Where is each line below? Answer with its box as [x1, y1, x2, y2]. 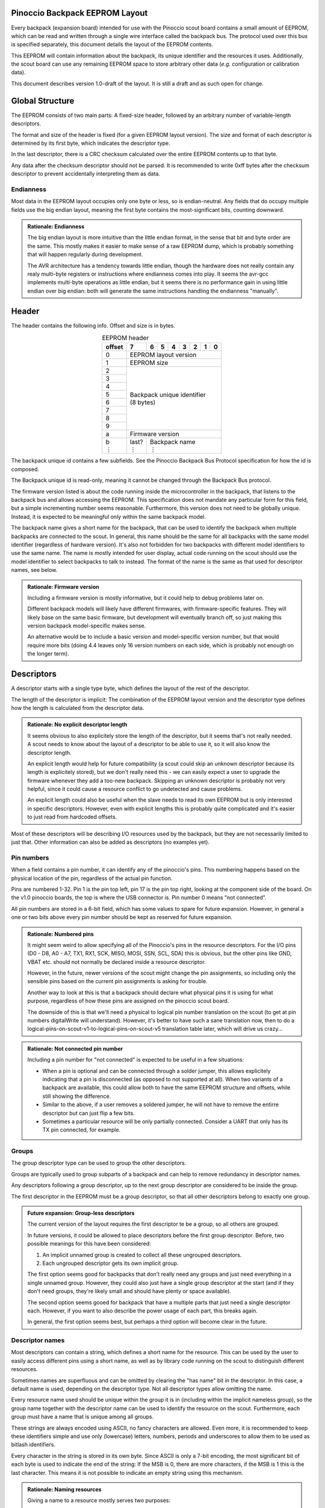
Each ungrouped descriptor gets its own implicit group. [42, 1259, 179, 1267]
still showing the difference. [42, 1092, 111, 1100]
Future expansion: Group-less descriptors [27, 1209, 135, 1217]
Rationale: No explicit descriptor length [27, 721, 128, 728]
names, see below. [11, 566, 58, 574]
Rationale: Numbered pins [27, 930, 94, 937]
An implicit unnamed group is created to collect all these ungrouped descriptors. [42, 1251, 242, 1258]
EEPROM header [102, 334, 149, 342]
